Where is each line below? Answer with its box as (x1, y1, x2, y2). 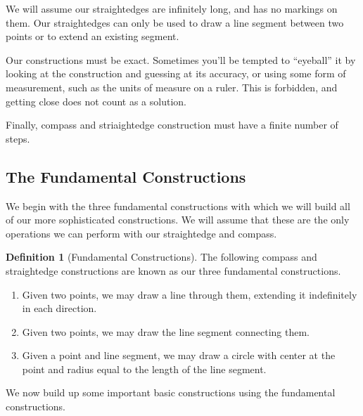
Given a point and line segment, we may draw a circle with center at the (22, 348, 336, 363)
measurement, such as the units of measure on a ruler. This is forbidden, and (6, 79, 338, 94)
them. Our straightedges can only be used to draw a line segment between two (6, 15, 344, 30)
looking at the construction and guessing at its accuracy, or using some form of (6, 66, 346, 81)
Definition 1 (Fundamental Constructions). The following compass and (6, 249, 317, 264)
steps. (6, 131, 30, 145)
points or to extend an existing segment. (6, 29, 179, 44)
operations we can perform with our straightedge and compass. (6, 226, 277, 240)
